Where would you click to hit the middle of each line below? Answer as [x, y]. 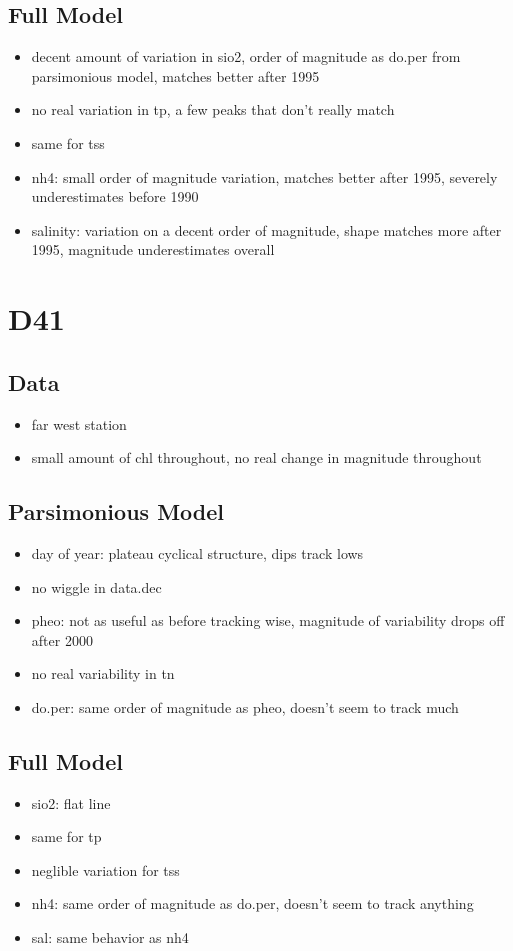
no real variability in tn [103, 673]
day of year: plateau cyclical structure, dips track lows [197, 552]
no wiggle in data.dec [96, 586]
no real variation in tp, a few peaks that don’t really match [213, 109]
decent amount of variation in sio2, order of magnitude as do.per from [246, 56]
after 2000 [62, 639]
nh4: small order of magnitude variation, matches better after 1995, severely [264, 176]
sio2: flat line [71, 802]
